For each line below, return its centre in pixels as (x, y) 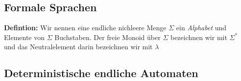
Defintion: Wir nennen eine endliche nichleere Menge (85, 28)
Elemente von (24, 37)
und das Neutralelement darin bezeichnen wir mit (78, 47)
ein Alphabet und (201, 28)
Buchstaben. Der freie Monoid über (108, 37)
